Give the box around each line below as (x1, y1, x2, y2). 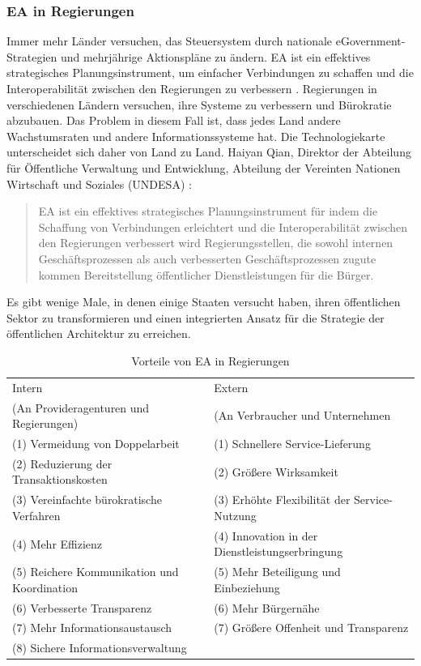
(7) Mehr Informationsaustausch (12, 619, 172, 636)
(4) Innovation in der (214, 527, 318, 544)
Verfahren (12, 506, 61, 523)
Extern (214, 378, 249, 395)
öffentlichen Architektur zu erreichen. (6, 325, 191, 342)
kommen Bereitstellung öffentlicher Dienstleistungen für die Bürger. (38, 266, 374, 283)
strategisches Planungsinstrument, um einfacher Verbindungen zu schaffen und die (6, 64, 414, 81)
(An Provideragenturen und (12, 399, 150, 416)
